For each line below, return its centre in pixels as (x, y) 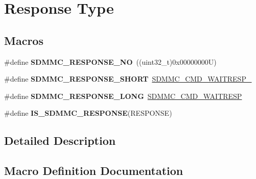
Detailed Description (60, 140)
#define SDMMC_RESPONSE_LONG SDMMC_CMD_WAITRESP (123, 96)
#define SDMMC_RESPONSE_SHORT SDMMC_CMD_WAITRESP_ (128, 79)
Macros (24, 40)
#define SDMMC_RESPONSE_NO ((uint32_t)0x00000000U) (110, 61)
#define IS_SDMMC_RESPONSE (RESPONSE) (88, 113)
